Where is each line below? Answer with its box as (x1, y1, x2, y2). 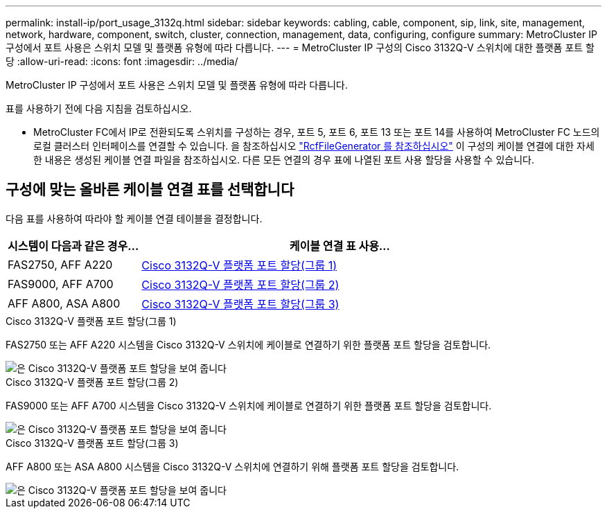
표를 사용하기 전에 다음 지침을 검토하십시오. (6, 103, 192, 114)
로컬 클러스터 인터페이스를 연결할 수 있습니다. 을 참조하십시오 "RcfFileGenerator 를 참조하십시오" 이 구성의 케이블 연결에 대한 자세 (33, 140, 595, 152)
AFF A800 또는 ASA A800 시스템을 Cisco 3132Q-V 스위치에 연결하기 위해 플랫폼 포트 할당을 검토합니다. (6, 460, 459, 472)
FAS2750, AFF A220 (8, 257, 113, 272)
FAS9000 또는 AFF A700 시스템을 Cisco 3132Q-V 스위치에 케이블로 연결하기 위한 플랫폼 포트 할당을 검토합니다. (6, 399, 492, 411)
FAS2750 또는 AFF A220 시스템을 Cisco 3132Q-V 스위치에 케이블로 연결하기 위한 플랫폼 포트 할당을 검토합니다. (6, 338, 491, 351)
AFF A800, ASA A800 (8, 296, 121, 310)
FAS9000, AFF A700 (8, 276, 114, 291)
